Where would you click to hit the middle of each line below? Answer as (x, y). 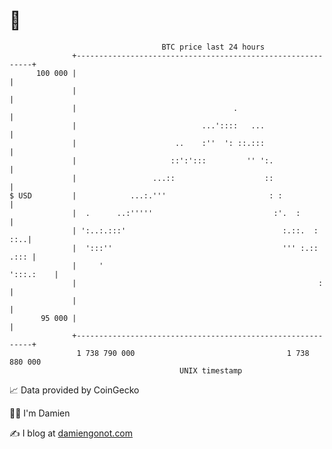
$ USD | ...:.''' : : (146, 195)
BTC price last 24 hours (213, 47)
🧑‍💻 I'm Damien (40, 413)
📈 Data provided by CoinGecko (74, 390)
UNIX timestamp (211, 370)
